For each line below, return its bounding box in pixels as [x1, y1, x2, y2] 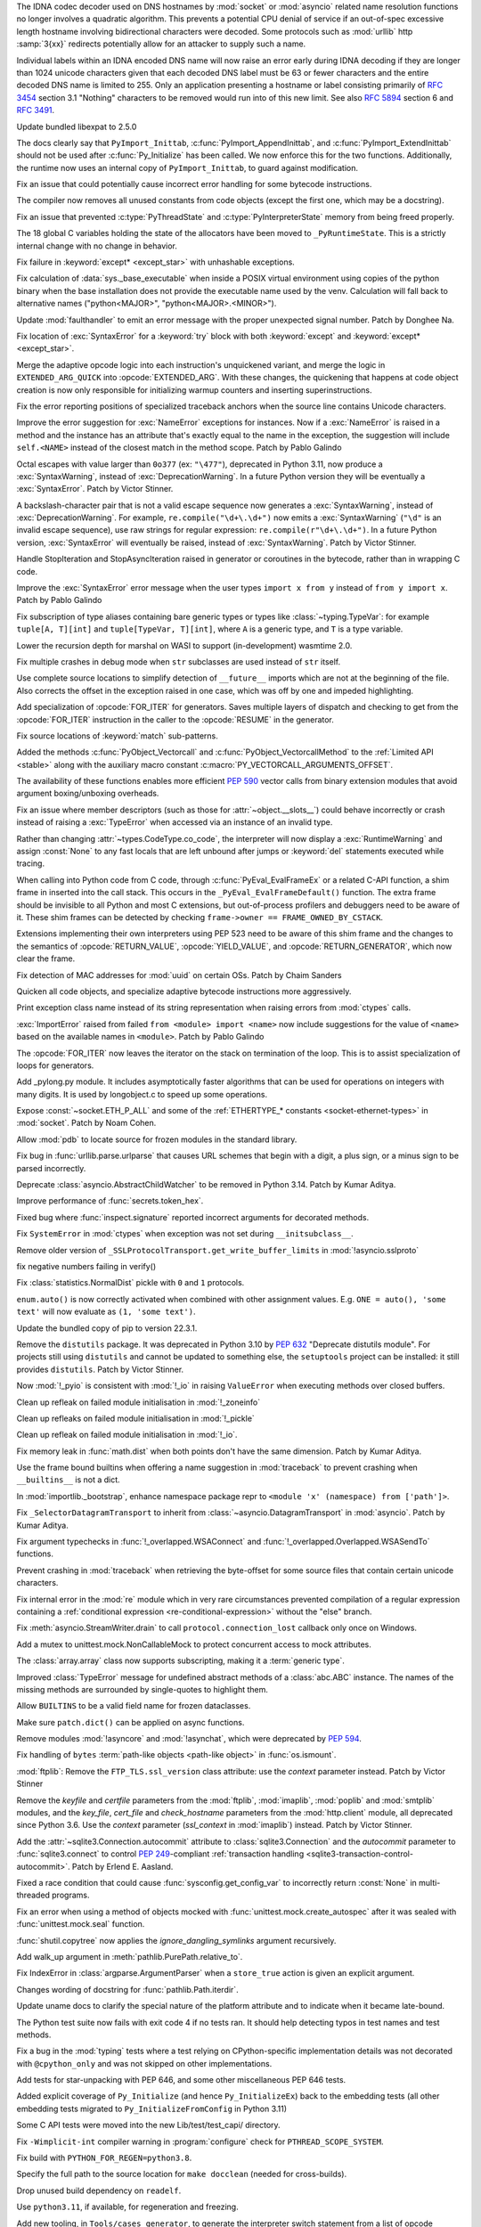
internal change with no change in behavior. [16, 241, 178, 251]
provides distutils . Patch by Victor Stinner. [16, 1364, 184, 1375]
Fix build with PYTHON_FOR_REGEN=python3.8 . [16, 2152, 192, 2164]
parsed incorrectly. [16, 1162, 86, 1173]
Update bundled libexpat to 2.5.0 [16, 121, 137, 132]
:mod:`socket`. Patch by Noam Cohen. [16, 1118, 157, 1129]
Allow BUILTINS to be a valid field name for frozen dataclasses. [16, 1701, 251, 1711]
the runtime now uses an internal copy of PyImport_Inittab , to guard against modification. [16, 162, 359, 173]
